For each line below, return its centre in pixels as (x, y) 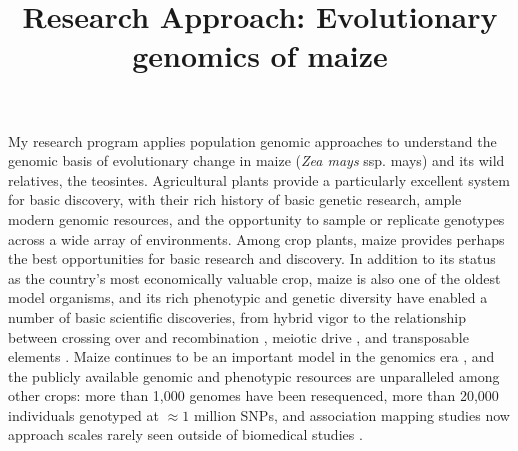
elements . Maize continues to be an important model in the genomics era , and (251, 356)
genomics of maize (260, 55)
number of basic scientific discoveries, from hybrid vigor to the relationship (237, 316)
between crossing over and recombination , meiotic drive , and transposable (238, 336)
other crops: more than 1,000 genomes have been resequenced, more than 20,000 (253, 395)
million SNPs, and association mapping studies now (351, 414)
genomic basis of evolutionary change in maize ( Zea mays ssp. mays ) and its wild (256, 160)
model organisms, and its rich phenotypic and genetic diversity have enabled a (248, 297)
